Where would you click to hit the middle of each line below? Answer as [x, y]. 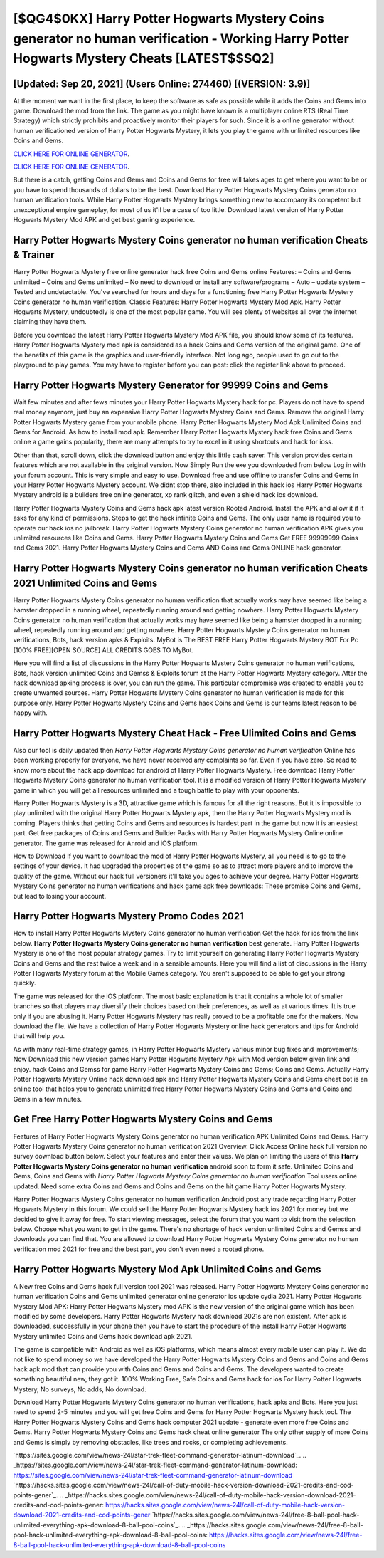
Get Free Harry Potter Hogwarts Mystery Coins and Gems [143, 1119]
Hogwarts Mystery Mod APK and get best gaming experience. [104, 219]
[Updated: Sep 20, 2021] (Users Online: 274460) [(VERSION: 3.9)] [162, 84]
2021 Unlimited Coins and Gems [85, 583]
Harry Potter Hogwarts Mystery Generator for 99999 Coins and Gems [171, 385]
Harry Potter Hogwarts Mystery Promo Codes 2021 [129, 916]
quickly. [25, 983]
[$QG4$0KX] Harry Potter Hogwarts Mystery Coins [169, 19]
